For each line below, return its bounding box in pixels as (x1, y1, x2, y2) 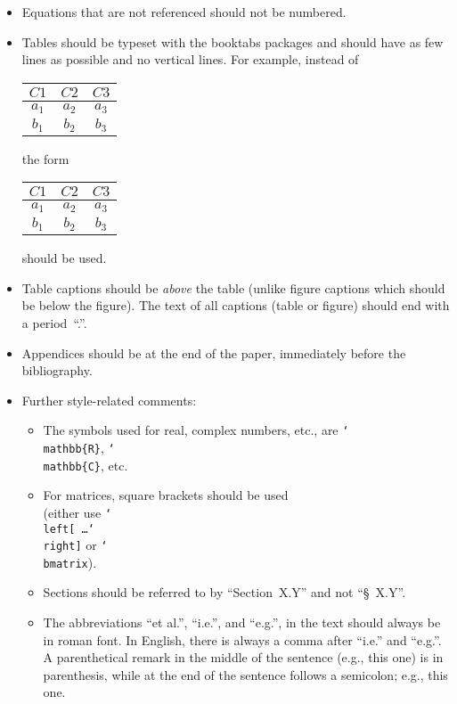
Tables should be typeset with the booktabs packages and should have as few (21, 32, 444, 51)
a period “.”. (21, 313, 87, 332)
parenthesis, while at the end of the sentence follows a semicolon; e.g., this (43, 665, 448, 684)
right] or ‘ (43, 536, 108, 554)
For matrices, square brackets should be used (43, 486, 289, 504)
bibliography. (21, 361, 93, 380)
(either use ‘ (43, 503, 112, 521)
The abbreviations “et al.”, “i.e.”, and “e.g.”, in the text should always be (43, 613, 441, 632)
